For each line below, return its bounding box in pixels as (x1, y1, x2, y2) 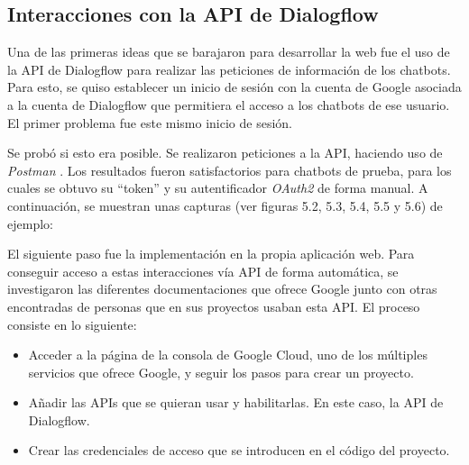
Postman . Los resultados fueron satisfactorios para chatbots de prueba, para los (7, 160, 452, 179)
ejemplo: (7, 214, 53, 232)
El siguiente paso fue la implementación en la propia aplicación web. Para (7, 244, 415, 263)
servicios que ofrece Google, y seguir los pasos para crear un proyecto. (28, 362, 414, 381)
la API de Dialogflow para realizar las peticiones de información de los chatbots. (7, 59, 451, 78)
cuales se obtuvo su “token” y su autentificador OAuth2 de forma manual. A (7, 178, 428, 197)
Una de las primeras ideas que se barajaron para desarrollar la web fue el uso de (7, 42, 450, 61)
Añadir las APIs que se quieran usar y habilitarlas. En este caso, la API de (28, 393, 444, 412)
